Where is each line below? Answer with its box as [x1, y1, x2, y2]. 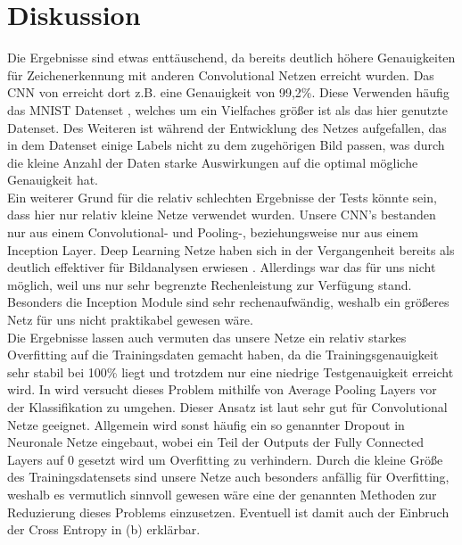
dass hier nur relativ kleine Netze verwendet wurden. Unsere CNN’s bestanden [7, 205, 436, 224]
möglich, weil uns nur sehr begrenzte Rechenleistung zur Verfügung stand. [7, 275, 412, 293]
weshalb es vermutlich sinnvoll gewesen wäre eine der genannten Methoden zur [7, 484, 437, 503]
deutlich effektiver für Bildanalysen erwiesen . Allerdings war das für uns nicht [7, 258, 436, 277]
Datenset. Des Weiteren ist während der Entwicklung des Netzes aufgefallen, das [7, 118, 447, 136]
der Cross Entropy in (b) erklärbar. [7, 520, 201, 539]
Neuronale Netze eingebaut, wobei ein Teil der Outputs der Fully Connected [7, 433, 425, 451]
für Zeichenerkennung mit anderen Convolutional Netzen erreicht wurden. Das [7, 65, 434, 84]
